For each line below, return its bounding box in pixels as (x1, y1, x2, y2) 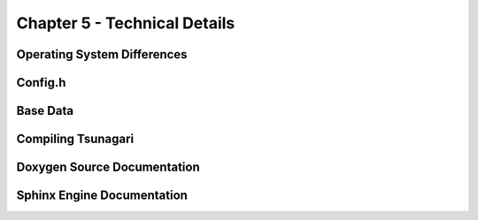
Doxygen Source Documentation (16, 160, 201, 175)
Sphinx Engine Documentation (16, 188, 188, 203)
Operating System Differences (16, 47, 188, 62)
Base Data (16, 103, 74, 118)
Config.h (16, 75, 66, 90)
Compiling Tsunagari (16, 132, 135, 147)
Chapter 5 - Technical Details (16, 13, 235, 33)
